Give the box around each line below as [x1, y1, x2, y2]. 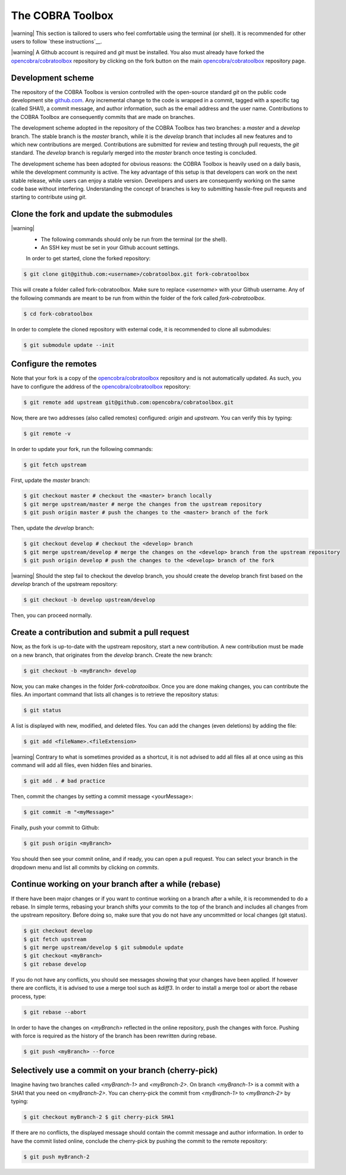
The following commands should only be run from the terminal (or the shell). [40, 236, 227, 243]
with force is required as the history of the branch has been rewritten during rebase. [11, 1032, 217, 1039]
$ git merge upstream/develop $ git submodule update [23, 944, 184, 951]
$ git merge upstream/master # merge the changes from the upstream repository [23, 500, 262, 507]
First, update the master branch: [11, 477, 90, 484]
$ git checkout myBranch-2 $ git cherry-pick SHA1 [23, 1114, 175, 1121]
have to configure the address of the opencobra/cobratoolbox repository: [11, 383, 191, 390]
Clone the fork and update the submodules [11, 209, 173, 220]
